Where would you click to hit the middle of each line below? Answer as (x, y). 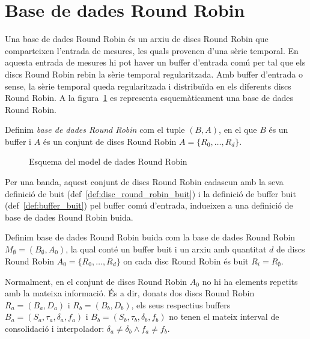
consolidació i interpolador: (55, 328)
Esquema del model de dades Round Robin (108, 161)
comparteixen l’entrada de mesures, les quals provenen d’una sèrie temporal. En (152, 50)
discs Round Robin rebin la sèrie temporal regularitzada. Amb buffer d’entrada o (154, 74)
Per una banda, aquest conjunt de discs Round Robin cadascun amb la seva (144, 182)
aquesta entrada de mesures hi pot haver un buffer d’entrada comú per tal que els (155, 62)
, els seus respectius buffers (181, 304)
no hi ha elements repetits (250, 281)
